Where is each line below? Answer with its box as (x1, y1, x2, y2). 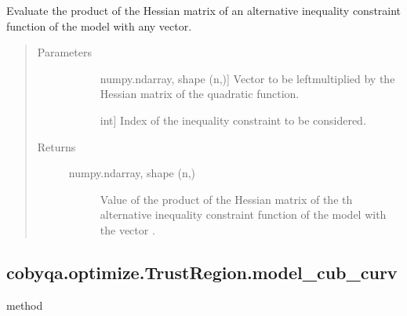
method (6, 296, 43, 313)
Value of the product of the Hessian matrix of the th (100, 191, 353, 207)
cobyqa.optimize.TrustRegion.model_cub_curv (6, 260, 398, 284)
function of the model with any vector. (6, 17, 192, 34)
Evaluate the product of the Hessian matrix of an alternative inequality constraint (6, 2, 402, 18)
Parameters (37, 44, 92, 60)
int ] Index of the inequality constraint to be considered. (100, 111, 366, 128)
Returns (37, 138, 76, 154)
